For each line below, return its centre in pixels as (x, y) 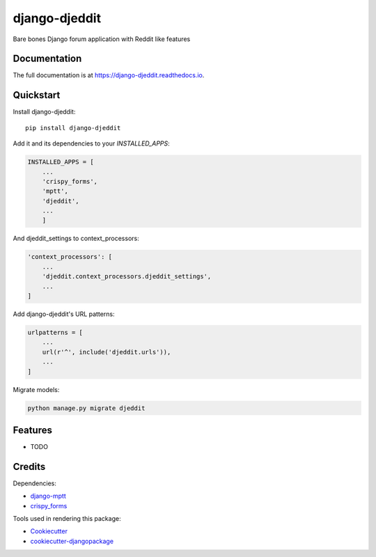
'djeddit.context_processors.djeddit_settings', (127, 276)
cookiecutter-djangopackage (72, 541)
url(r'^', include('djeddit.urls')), (107, 352)
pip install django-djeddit (73, 128)
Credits (29, 466)
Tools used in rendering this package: (67, 519)
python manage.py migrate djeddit (86, 408)
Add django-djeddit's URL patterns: (64, 314)
